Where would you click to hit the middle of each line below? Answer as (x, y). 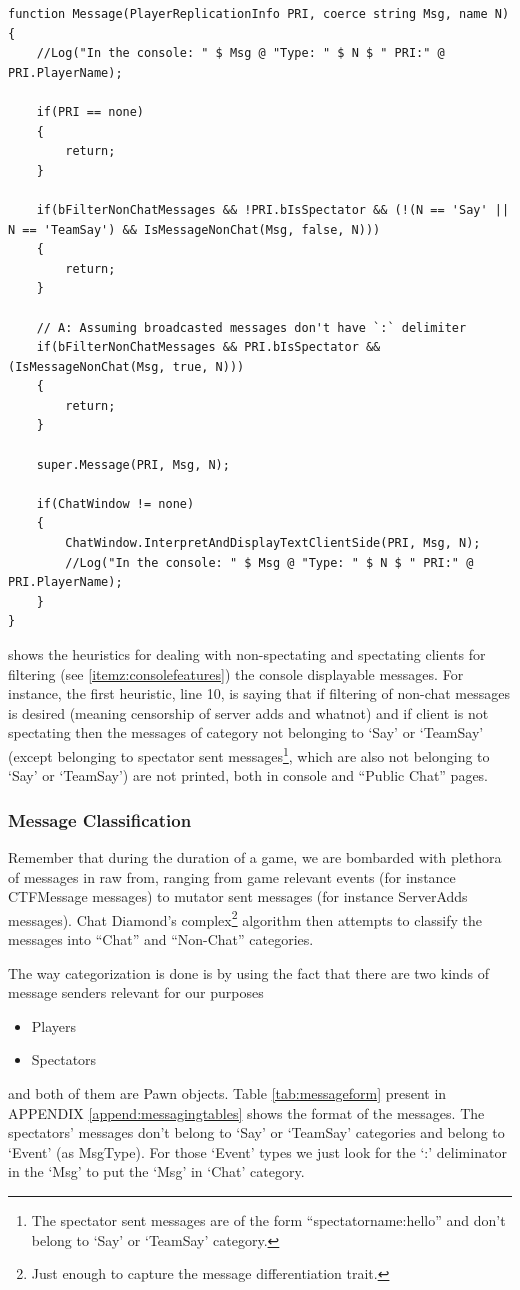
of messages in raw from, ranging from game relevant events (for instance (232, 876)
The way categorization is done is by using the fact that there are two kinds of (249, 972)
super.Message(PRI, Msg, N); (133, 464)
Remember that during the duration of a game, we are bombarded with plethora (255, 857)
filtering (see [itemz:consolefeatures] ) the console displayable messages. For (236, 673)
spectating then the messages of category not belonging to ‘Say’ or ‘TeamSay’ (246, 732)
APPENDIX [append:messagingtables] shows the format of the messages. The (246, 1112)
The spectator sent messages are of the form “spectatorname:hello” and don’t (268, 1220)
